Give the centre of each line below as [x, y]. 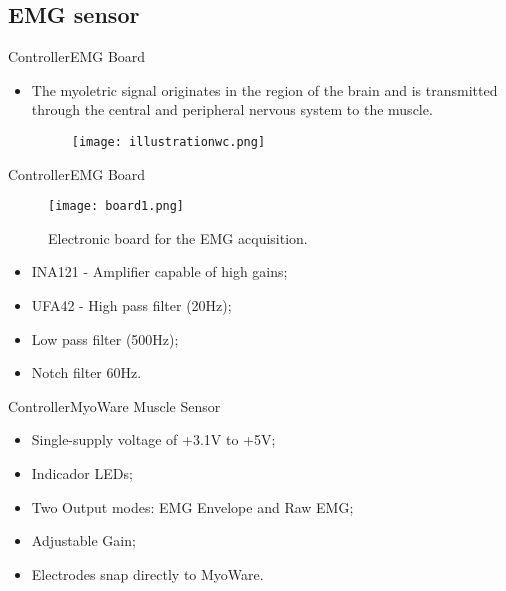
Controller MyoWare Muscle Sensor [114, 405]
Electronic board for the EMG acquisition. [178, 237]
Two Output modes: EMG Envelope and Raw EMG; [192, 506]
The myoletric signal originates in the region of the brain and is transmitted [264, 89]
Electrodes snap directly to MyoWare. [147, 573]
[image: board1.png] [116, 206]
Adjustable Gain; [83, 540]
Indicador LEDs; [82, 473]
